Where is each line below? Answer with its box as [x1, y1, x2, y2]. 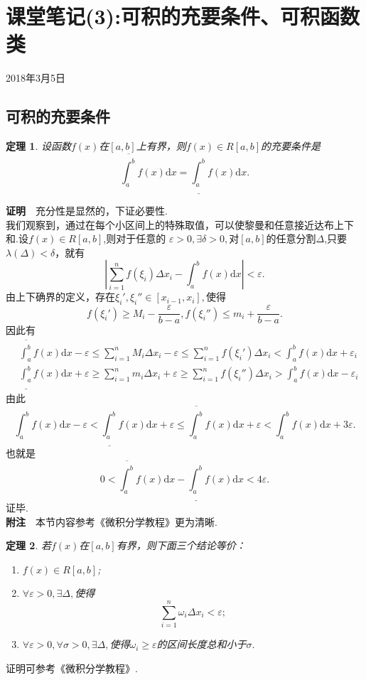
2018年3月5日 [6, 70, 65, 85]
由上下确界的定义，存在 [6, 289, 115, 304]
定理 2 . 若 [6, 538, 51, 553]
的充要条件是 [261, 139, 321, 153]
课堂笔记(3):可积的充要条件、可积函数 [6, 1, 360, 31]
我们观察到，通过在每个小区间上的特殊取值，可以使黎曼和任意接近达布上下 [6, 217, 354, 232]
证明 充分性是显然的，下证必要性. [6, 203, 168, 217]
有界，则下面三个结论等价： [116, 538, 246, 553]
